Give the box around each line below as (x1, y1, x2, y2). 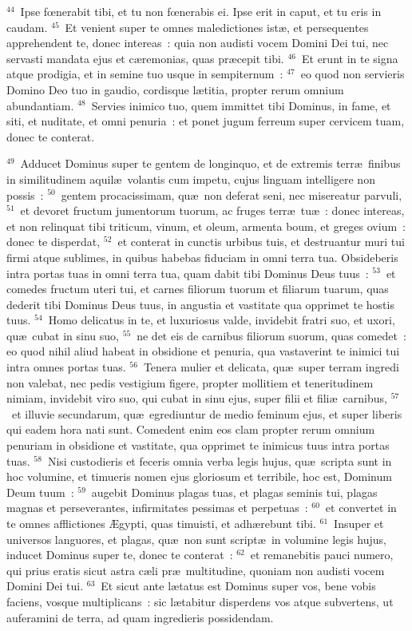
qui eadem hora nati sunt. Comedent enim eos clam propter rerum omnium (6, 421, 375, 438)
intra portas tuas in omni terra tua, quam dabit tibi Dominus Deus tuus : (6, 264, 369, 281)
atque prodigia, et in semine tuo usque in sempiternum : (6, 65, 283, 82)
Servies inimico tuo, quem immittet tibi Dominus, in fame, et (91, 97, 391, 113)
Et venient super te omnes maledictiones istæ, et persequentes (65, 18, 369, 35)
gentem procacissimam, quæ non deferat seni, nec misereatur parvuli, (61, 186, 402, 203)
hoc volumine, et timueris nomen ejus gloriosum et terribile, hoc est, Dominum (6, 468, 392, 485)
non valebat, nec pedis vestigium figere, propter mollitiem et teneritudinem (6, 374, 374, 391)
